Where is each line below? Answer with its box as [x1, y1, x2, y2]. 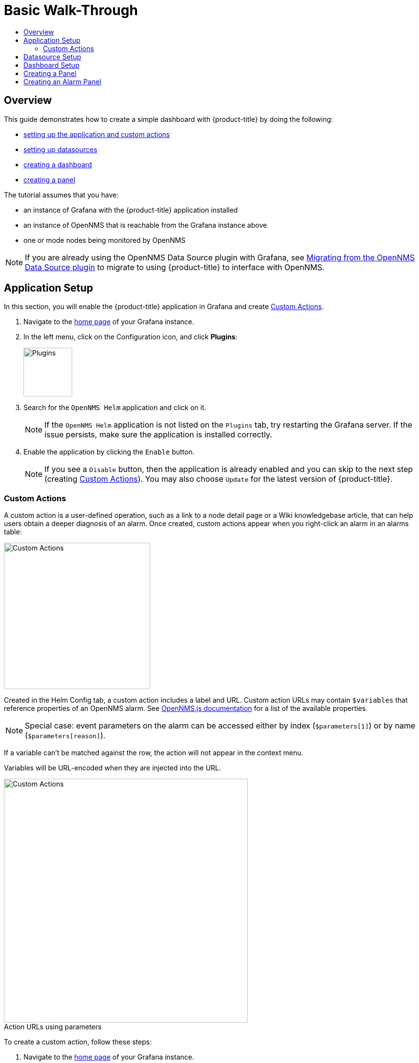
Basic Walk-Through [4, 2, 138, 19]
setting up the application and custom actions [23, 130, 170, 138]
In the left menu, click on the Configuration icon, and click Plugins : [23, 333, 238, 341]
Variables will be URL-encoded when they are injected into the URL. [4, 764, 221, 772]
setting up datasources [23, 145, 98, 154]
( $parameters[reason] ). [25, 730, 106, 741]
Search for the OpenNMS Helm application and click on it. [23, 403, 206, 412]
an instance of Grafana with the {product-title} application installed [23, 205, 238, 214]
